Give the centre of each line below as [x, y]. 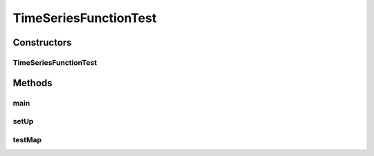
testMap [27, 139]
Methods [33, 83]
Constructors [42, 42]
